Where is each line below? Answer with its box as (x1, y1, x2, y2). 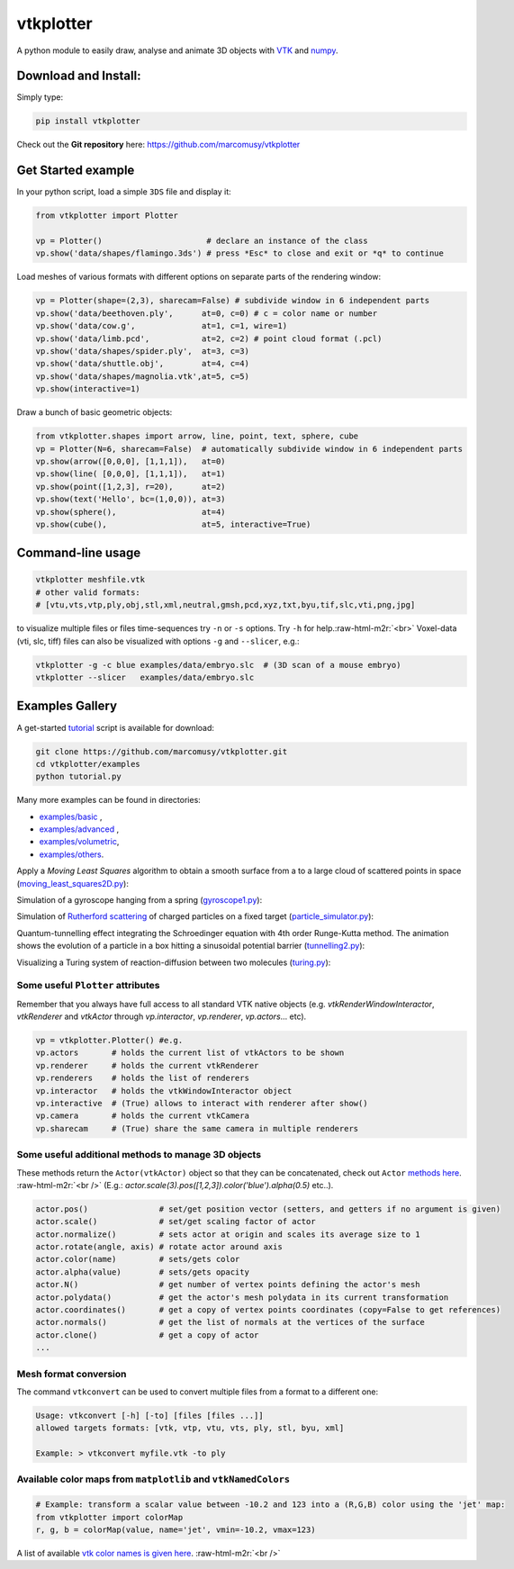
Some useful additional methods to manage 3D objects (16, 1149, 261, 1161)
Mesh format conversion (16, 1367, 127, 1380)
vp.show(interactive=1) (35, 383, 141, 394)
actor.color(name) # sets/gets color (35, 1254, 240, 1265)
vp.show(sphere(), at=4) (35, 507, 226, 517)
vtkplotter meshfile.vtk (35, 574, 146, 585)
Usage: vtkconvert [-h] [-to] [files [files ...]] (35, 1410, 265, 1420)
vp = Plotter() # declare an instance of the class (35, 236, 368, 247)
